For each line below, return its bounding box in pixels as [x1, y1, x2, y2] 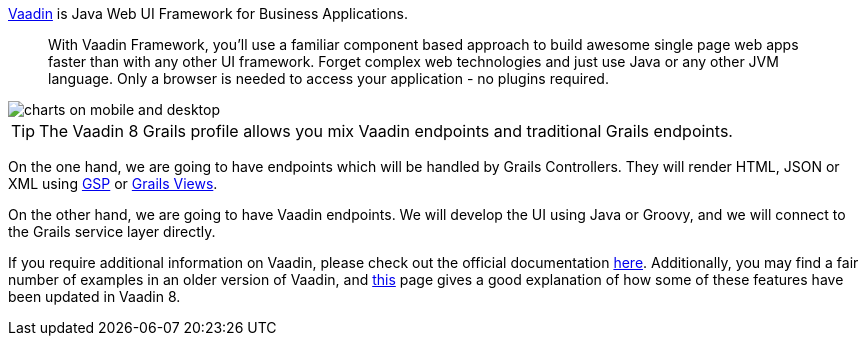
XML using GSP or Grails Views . [8, 175, 218, 192]
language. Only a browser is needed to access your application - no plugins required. [48, 70, 609, 87]
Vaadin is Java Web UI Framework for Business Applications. [8, 5, 408, 22]
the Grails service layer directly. [8, 223, 216, 240]
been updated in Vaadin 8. [8, 288, 181, 305]
